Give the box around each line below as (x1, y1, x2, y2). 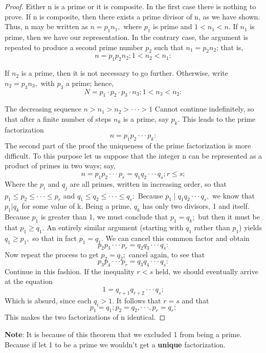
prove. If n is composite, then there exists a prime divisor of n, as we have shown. (5, 11, 260, 21)
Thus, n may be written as (5, 21, 88, 32)
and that (182, 295, 209, 305)
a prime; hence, (65, 77, 114, 88)
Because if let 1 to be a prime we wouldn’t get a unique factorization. (5, 339, 226, 349)
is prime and (153, 21, 192, 32)
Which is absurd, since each (5, 295, 92, 305)
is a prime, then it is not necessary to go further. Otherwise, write (21, 68, 229, 78)
